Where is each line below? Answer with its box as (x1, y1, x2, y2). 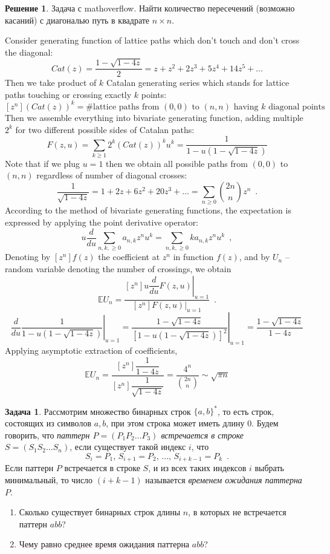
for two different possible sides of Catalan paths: (15, 123, 195, 135)
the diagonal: (5, 45, 53, 58)
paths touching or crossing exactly (5, 88, 132, 100)
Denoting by (5, 250, 51, 263)
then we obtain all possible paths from (106, 157, 248, 169)
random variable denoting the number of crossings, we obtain (5, 262, 231, 275)
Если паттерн (5, 461, 54, 474)
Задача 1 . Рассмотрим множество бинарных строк (5, 405, 191, 417)
